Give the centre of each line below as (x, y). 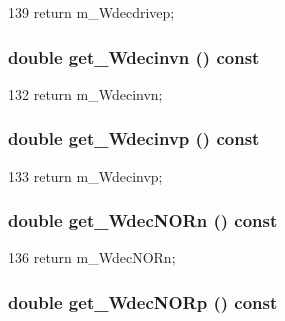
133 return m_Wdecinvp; (85, 175)
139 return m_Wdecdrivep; (91, 12)
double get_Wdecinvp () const (134, 138)
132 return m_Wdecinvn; (85, 93)
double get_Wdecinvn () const (134, 56)
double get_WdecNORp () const (143, 301)
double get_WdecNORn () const (143, 220)
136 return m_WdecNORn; (92, 257)
